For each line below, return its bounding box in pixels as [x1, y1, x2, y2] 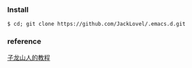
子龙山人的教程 [7, 53, 50, 62]
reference [7, 37, 42, 46]
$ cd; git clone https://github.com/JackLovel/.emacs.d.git [7, 21, 186, 28]
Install [7, 5, 29, 15]
